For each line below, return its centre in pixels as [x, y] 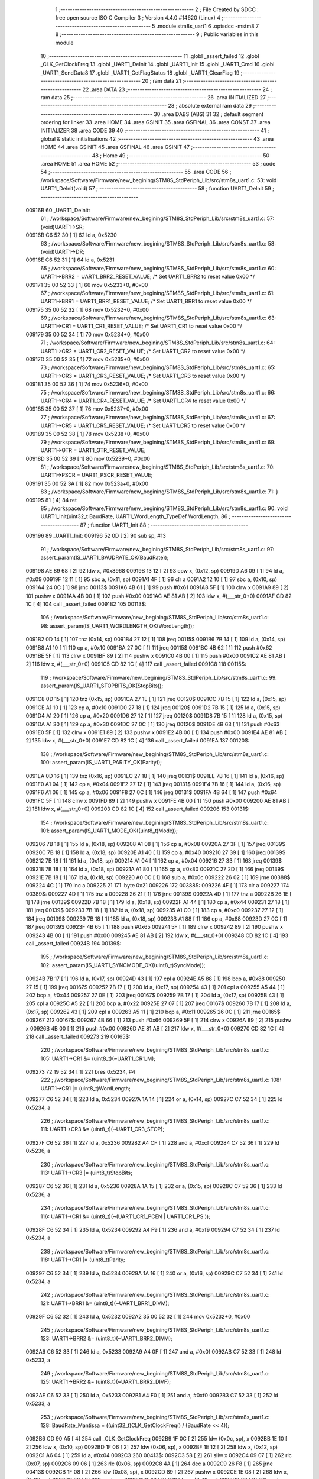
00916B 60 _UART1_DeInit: [58, 210]
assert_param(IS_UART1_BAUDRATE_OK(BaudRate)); [105, 557]
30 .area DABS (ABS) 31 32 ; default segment [209, 114]
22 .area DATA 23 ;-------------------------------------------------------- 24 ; [177, 89]
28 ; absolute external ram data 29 [210, 106]
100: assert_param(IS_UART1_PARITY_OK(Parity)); [101, 763]
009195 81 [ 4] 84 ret [51, 500]
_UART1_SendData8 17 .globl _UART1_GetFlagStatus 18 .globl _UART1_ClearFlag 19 [140, 72]
